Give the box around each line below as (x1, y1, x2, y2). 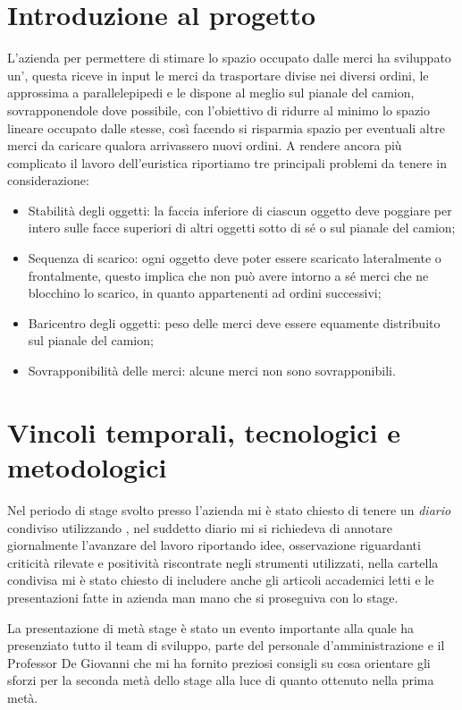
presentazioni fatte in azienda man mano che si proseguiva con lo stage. (7, 587, 399, 606)
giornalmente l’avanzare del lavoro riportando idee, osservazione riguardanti (7, 536, 421, 554)
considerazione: (7, 171, 89, 190)
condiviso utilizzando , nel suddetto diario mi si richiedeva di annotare (7, 518, 392, 537)
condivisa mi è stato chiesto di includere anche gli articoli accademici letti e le (7, 571, 434, 589)
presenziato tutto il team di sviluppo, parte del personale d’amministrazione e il (7, 636, 445, 655)
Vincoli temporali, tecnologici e (7, 413, 400, 450)
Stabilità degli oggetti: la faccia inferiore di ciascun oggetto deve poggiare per (28, 200, 452, 219)
